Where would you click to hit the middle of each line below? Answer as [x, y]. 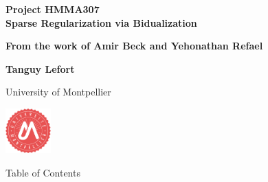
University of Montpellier [58, 92]
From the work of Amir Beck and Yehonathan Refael [134, 46]
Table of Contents [43, 173]
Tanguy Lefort [40, 68]
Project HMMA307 [53, 9]
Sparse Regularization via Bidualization [101, 22]
